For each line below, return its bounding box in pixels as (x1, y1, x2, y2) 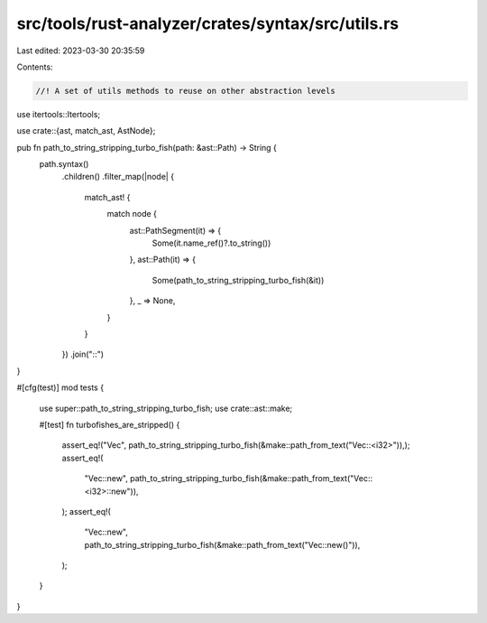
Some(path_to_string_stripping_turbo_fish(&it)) (152, 274, 325, 285)
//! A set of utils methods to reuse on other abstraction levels (35, 86, 335, 96)
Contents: (16, 61, 53, 72)
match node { (106, 209, 158, 219)
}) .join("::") (61, 349, 104, 360)
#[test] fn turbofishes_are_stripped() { (39, 419, 180, 430)
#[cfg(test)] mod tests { (16, 382, 104, 393)
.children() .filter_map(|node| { (61, 172, 175, 182)
